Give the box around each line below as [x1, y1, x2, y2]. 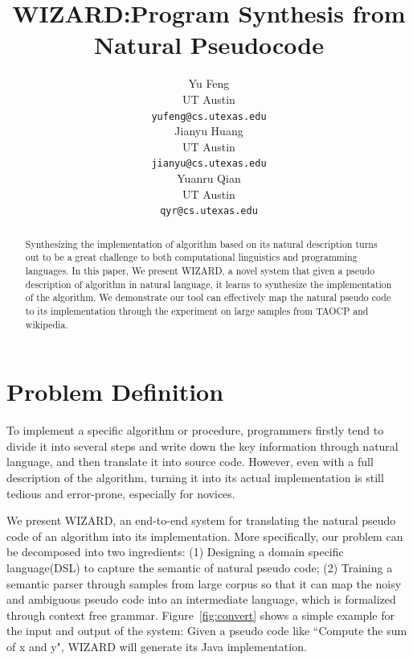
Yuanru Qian [177, 170, 241, 186]
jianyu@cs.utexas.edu [151, 158, 267, 170]
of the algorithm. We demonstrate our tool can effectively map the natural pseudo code [25, 291, 391, 304]
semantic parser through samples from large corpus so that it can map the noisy [6, 575, 402, 592]
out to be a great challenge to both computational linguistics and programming [25, 250, 358, 264]
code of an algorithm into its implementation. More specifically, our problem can [6, 527, 403, 544]
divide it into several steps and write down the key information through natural [6, 437, 399, 454]
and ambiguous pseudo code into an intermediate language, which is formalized [6, 591, 396, 608]
